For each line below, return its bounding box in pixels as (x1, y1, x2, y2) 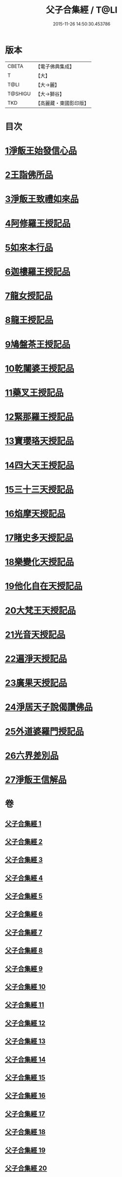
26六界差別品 (5, 750, 59, 761)
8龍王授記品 (5, 315, 53, 326)
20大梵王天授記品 (5, 605, 76, 616)
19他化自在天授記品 (5, 581, 83, 592)
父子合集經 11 (5, 1001, 45, 1009)
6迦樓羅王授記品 (5, 266, 70, 277)
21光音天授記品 (5, 629, 66, 640)
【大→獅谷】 (35, 90, 65, 97)
